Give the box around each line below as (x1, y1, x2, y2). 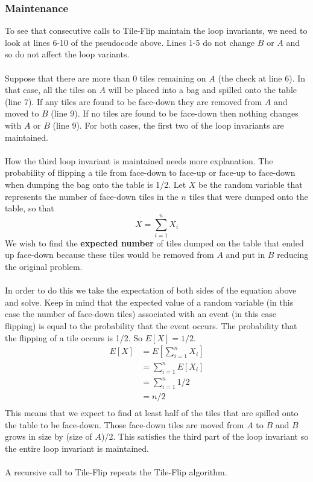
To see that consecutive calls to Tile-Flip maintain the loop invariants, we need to (5, 24, 308, 37)
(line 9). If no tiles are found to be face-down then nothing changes (51, 107, 299, 120)
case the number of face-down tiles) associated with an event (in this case (5, 307, 276, 320)
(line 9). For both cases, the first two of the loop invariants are (52, 118, 284, 131)
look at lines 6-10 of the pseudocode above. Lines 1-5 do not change (5, 36, 255, 48)
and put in (226, 248, 265, 261)
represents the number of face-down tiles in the (5, 190, 179, 202)
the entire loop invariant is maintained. (5, 442, 149, 454)
